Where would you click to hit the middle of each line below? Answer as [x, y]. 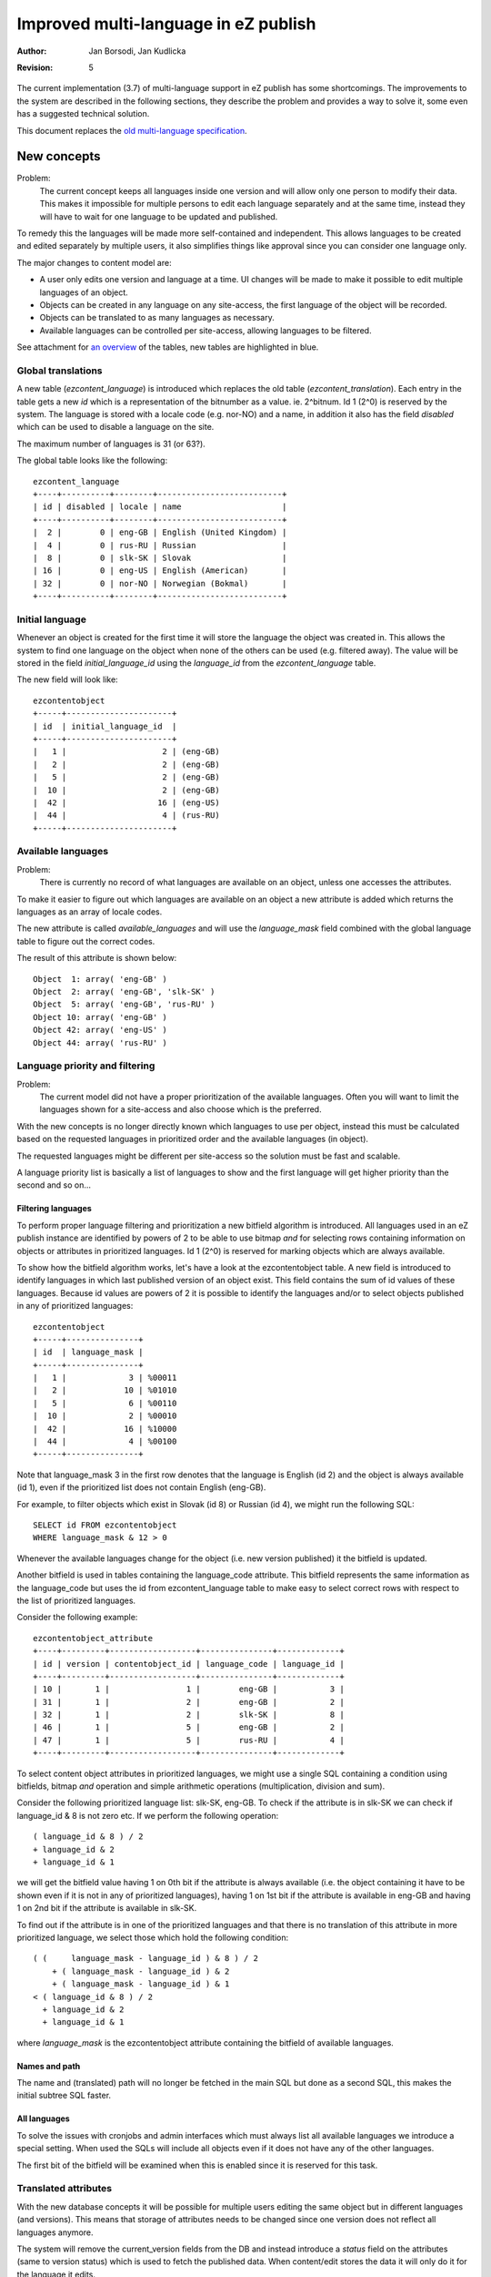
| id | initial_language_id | [105, 726]
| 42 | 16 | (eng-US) [126, 802]
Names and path [49, 2066]
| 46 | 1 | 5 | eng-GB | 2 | [189, 1727]
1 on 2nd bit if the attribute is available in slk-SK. [107, 1908]
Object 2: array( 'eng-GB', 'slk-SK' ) [124, 991]
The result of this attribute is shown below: [97, 958]
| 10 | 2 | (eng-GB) [126, 790]
